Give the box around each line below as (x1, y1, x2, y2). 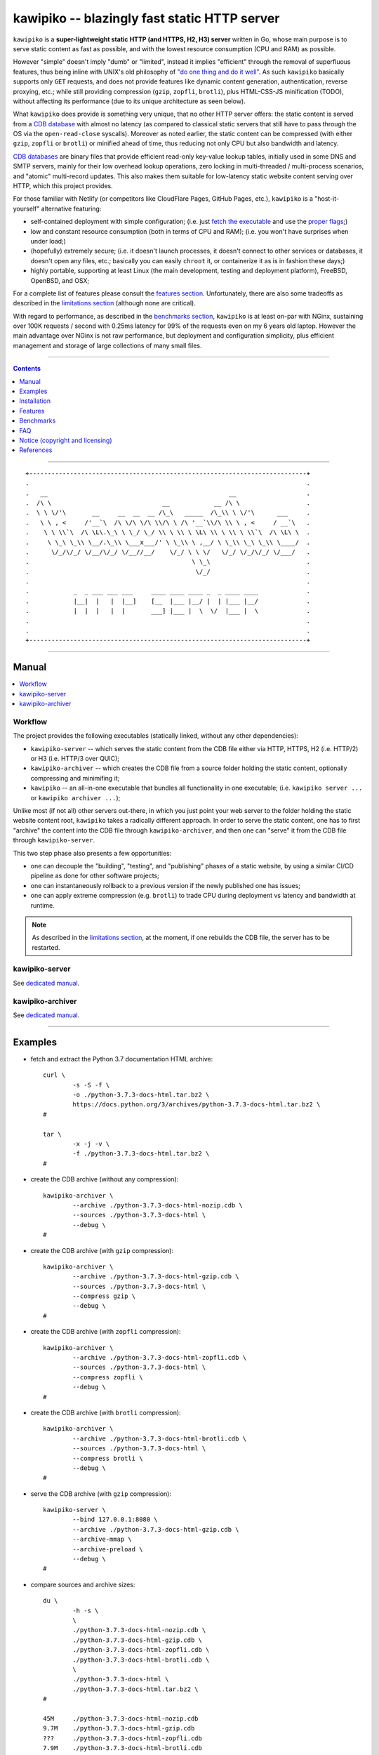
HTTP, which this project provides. (13, 182, 113, 190)
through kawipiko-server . (13, 836, 95, 845)
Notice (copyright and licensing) (19, 436, 112, 444)
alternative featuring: (41, 204, 102, 213)
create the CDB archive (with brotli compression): (30, 1408, 182, 1417)
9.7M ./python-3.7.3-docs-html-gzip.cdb (43, 1724, 195, 1733)
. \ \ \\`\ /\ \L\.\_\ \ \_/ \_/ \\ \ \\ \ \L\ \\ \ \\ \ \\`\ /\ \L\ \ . (25, 529, 311, 536)
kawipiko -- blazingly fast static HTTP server (13, 11, 280, 26)
